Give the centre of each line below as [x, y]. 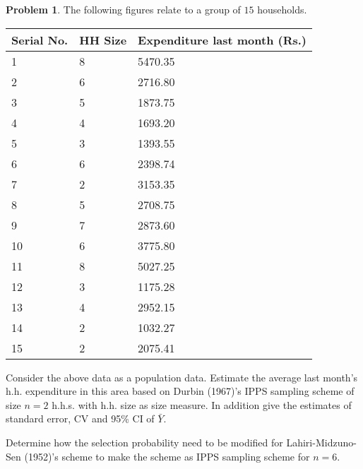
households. [282, 9]
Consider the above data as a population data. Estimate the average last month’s [182, 377]
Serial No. [40, 40]
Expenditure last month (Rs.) [222, 40]
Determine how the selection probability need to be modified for [144, 442]
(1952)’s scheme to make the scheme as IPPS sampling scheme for [167, 456]
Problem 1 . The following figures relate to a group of [123, 9]
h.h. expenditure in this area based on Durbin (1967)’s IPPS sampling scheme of [180, 391]
